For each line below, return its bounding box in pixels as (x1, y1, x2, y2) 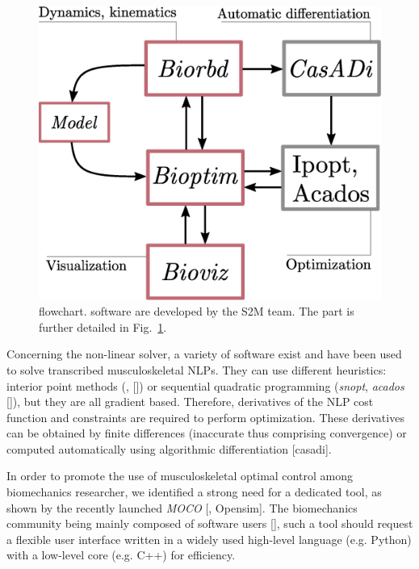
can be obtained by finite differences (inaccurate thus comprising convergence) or (6, 425, 407, 441)
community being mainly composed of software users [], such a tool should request (6, 515, 413, 532)
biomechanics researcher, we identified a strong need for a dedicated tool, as (6, 483, 382, 500)
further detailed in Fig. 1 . (39, 318, 167, 335)
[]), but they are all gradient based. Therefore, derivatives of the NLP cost (6, 393, 374, 410)
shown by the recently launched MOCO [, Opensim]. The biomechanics (6, 499, 358, 516)
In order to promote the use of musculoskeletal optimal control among (6, 467, 353, 484)
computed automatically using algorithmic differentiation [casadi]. (6, 440, 332, 457)
